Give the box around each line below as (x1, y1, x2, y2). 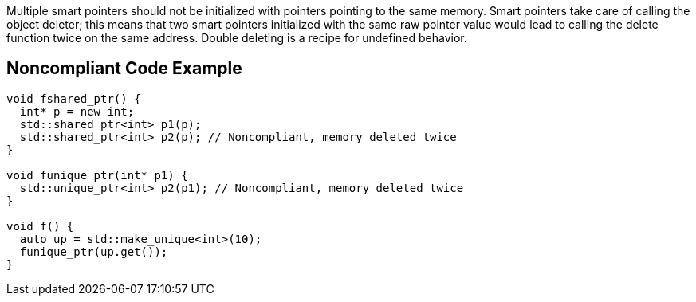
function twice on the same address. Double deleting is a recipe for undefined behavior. (6, 31, 467, 45)
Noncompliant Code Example (6, 58, 242, 79)
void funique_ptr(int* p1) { (6, 168, 188, 182)
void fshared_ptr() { (6, 92, 141, 105)
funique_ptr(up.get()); (19, 245, 168, 258)
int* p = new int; (19, 104, 135, 118)
